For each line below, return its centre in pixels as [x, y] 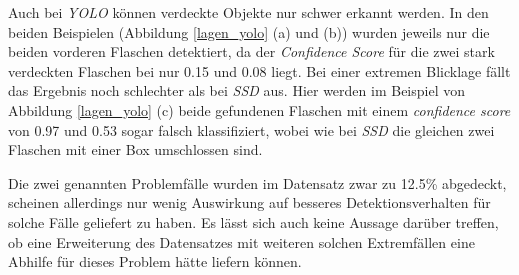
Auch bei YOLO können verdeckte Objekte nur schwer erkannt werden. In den [248, 12]
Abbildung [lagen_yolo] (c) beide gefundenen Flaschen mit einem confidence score [259, 109]
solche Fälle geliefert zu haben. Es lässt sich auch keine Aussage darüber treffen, [253, 221]
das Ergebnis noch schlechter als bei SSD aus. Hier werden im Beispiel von [236, 90]
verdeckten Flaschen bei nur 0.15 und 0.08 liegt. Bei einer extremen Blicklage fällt [259, 70]
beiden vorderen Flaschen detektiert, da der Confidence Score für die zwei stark [251, 51]
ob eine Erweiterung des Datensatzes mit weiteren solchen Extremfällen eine [241, 241]
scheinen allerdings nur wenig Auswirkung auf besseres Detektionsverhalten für [249, 202]
